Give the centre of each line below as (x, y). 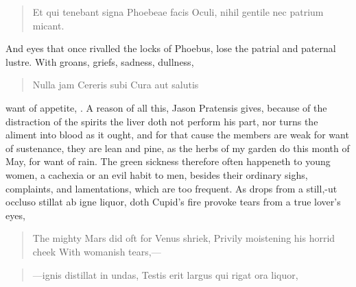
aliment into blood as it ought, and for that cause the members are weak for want (177, 135)
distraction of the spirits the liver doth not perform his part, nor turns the (162, 121)
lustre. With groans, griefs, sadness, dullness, (100, 61)
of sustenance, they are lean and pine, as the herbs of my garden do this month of (178, 148)
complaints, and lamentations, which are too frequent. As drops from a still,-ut (171, 188)
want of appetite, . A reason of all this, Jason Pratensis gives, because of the (166, 107)
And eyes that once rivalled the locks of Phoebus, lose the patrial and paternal (171, 48)
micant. (48, 25)
